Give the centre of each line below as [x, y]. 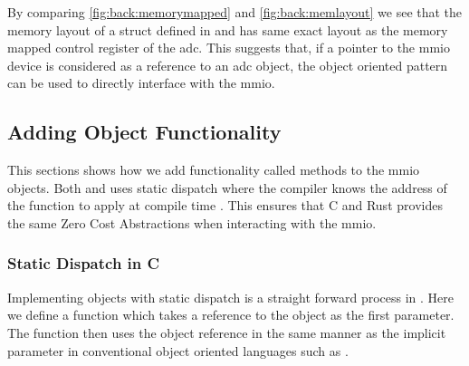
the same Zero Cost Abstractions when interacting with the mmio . [192, 222]
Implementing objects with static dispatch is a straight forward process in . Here [231, 297]
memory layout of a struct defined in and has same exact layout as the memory [228, 29]
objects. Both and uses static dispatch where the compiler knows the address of [227, 187]
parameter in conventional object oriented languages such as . [178, 350]
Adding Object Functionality [144, 132]
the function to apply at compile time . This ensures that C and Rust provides [225, 205]
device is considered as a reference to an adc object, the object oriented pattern [228, 65]
